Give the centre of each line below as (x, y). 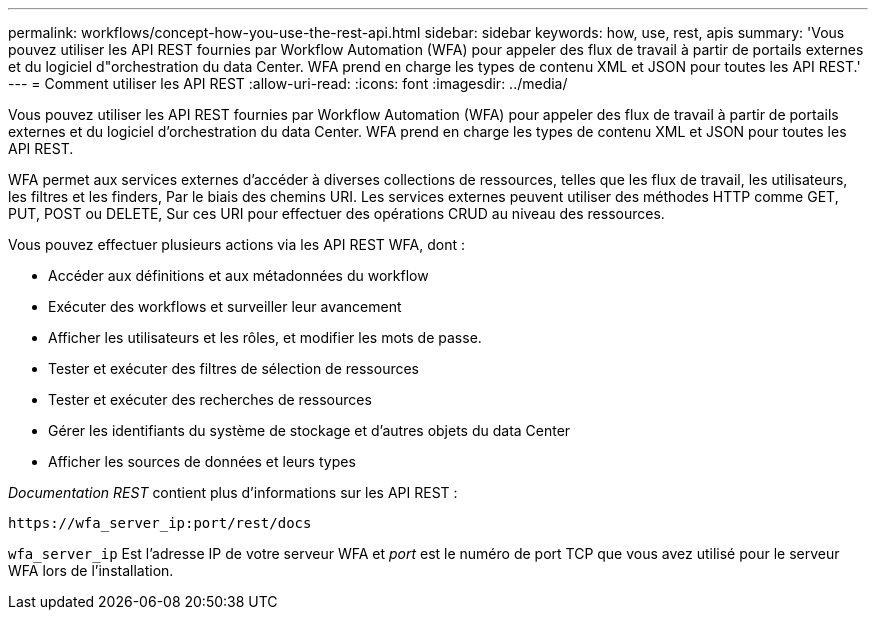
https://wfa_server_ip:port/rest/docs (160, 523)
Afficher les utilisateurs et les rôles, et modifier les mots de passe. (265, 337)
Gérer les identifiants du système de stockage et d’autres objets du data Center (309, 430)
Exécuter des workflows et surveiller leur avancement (225, 306)
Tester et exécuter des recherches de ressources (210, 399)
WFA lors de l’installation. (91, 570)
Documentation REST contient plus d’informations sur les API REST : (233, 492)
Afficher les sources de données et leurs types (202, 461)
